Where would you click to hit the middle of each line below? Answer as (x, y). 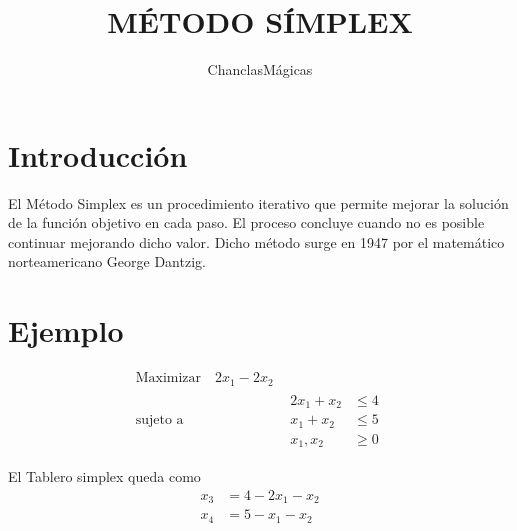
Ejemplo (66, 330)
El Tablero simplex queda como (104, 476)
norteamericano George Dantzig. (107, 261)
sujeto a (159, 420)
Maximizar (168, 378)
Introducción (98, 154)
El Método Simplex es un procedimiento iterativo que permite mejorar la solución (258, 202)
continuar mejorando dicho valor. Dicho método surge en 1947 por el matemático (256, 241)
